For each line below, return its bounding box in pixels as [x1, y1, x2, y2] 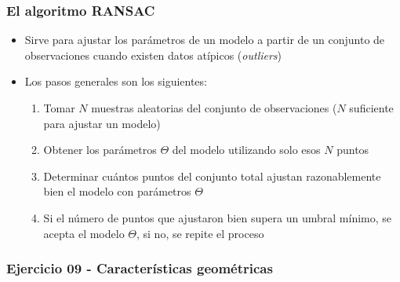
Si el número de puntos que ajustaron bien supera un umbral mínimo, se [43, 209, 392, 225]
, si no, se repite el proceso [136, 225, 264, 241]
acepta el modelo [43, 225, 125, 241]
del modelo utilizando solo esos [172, 141, 321, 158]
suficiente [349, 100, 394, 115]
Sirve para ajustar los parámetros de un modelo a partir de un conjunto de [24, 31, 385, 48]
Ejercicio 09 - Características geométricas [6, 258, 273, 278]
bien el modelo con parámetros [43, 183, 191, 200]
